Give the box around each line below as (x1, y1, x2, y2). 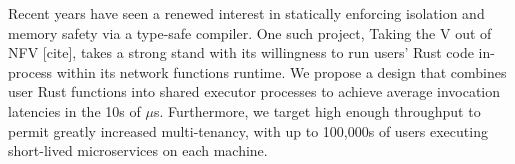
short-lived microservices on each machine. (8, 140, 268, 161)
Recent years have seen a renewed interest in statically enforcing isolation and (8, 3, 485, 23)
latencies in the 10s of (8, 100, 141, 121)
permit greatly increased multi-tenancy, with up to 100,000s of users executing (8, 120, 488, 141)
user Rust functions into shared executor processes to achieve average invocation (8, 81, 501, 102)
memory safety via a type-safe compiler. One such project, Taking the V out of (8, 22, 492, 43)
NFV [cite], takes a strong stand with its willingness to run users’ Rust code (8, 42, 474, 63)
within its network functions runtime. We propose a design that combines (56, 61, 507, 82)
